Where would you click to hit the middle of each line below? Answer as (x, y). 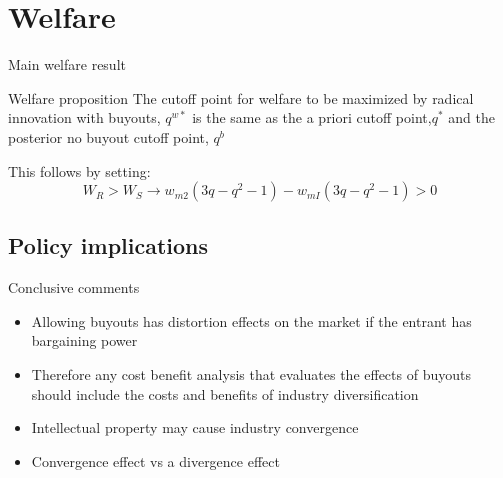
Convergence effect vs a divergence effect (155, 460)
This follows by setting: (79, 170)
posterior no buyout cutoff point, (108, 136)
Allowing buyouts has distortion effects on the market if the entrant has (251, 320)
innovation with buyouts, (84, 117)
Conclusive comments (74, 287)
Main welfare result (67, 64)
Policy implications (108, 245)
